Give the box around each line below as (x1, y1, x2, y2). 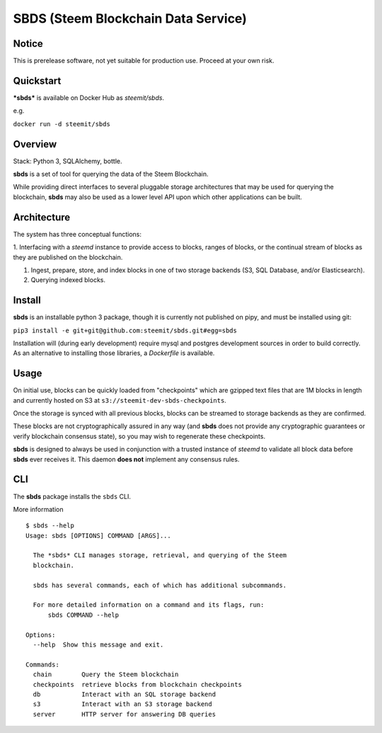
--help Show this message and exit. (33, 641, 164, 649)
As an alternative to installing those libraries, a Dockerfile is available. (13, 349, 215, 357)
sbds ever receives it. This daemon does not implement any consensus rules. (13, 454, 240, 464)
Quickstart (13, 74, 62, 86)
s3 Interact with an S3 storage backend (33, 700, 212, 708)
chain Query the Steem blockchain (33, 671, 179, 678)
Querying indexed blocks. (30, 276, 106, 284)
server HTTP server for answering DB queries (33, 710, 216, 718)
